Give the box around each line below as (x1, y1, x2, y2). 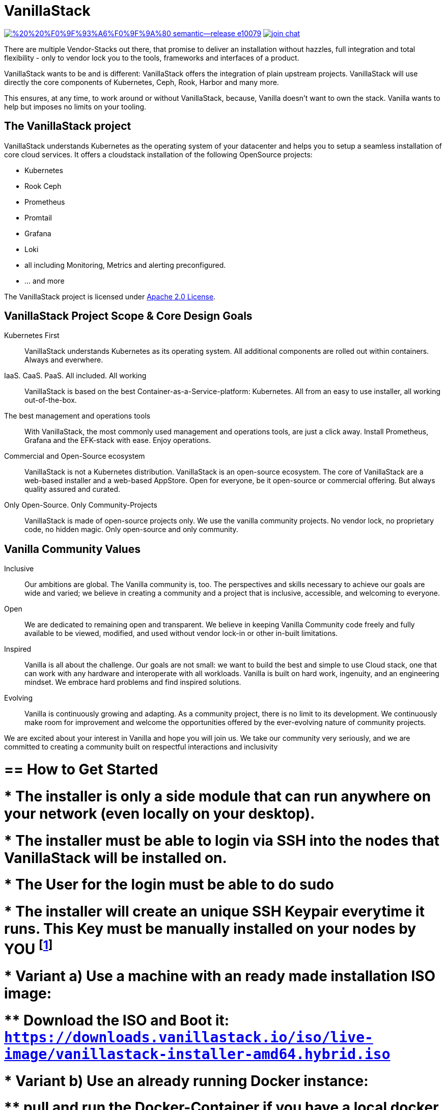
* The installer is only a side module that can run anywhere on (4, 787, 431, 805)
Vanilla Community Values (4, 542, 141, 556)
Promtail (24, 213, 52, 222)
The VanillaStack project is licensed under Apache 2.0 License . (4, 292, 216, 301)
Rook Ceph (24, 181, 62, 190)
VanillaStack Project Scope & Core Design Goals (4, 310, 253, 323)
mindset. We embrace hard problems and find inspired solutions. (24, 678, 241, 687)
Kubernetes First (4, 331, 60, 340)
